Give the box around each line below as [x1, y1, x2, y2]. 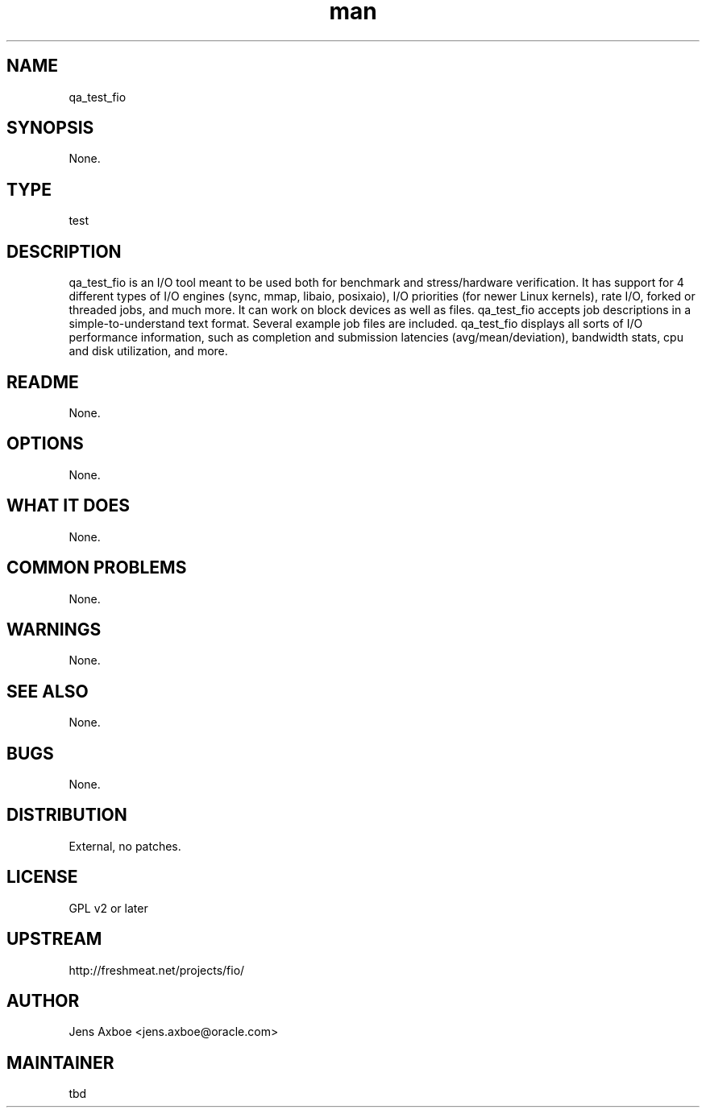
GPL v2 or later [69, 901, 148, 915]
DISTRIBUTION [6, 805, 127, 826]
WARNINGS [6, 619, 102, 640]
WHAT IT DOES [6, 495, 131, 516]
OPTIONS [6, 433, 84, 454]
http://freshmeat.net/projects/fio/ [69, 963, 245, 977]
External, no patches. [69, 839, 181, 853]
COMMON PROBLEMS [6, 557, 187, 578]
